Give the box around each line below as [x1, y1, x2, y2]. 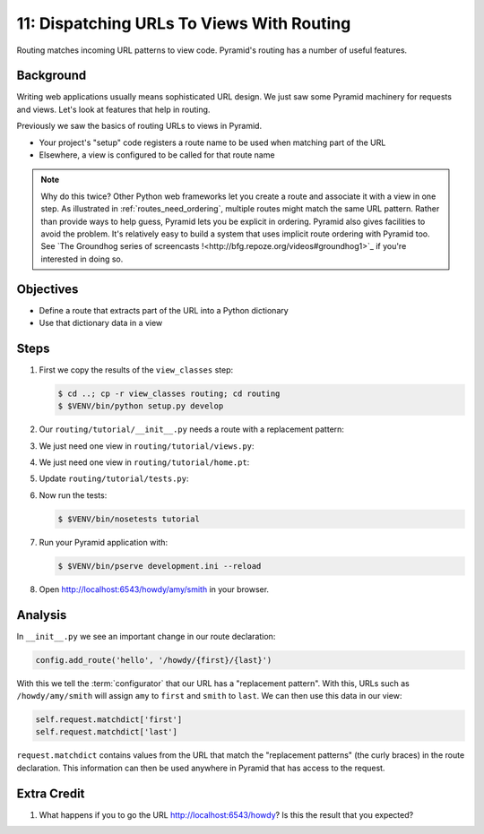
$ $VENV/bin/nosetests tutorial [57, 513, 201, 524]
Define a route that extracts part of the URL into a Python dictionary [39, 305, 289, 315]
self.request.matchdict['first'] [35, 715, 183, 725]
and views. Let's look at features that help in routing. [16, 104, 211, 115]
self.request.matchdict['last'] [35, 727, 178, 737]
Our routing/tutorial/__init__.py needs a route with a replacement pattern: [39, 424, 345, 434]
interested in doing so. [40, 254, 124, 264]
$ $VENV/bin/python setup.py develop [57, 401, 224, 411]
